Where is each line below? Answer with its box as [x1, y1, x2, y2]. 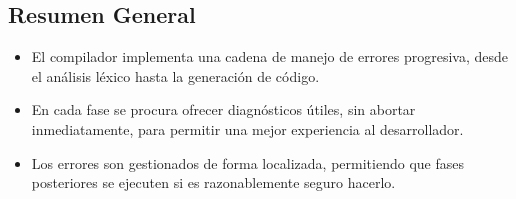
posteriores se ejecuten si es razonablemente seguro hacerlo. [31, 172, 396, 193]
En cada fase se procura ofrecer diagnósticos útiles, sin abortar [31, 99, 416, 120]
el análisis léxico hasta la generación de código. [31, 65, 320, 86]
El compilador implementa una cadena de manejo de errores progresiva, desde [31, 46, 509, 67]
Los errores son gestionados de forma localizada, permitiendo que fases [31, 152, 464, 173]
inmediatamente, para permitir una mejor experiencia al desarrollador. [31, 118, 464, 139]
